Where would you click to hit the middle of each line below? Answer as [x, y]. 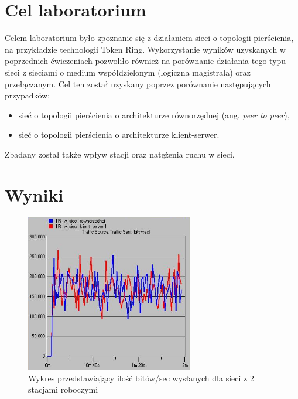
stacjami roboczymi [63, 389]
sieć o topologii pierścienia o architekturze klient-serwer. [119, 134]
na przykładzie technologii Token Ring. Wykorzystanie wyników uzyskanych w [145, 49]
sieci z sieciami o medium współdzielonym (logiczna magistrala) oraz [128, 72]
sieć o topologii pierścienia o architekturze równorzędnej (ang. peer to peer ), [154, 115]
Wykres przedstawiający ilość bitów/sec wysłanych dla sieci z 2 [141, 378]
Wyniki [34, 194]
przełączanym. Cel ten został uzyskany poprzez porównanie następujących [138, 83]
